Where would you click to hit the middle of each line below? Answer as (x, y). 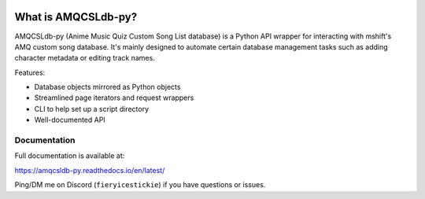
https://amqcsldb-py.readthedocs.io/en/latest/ (90, 170)
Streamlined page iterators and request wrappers (114, 98)
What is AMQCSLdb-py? (76, 17)
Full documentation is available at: (70, 156)
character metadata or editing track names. (85, 58)
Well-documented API (70, 120)
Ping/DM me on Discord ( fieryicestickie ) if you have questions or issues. (140, 185)
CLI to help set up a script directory (92, 109)
